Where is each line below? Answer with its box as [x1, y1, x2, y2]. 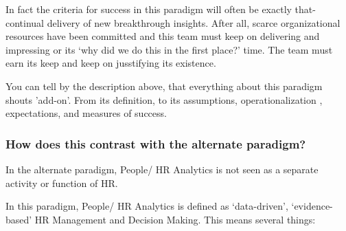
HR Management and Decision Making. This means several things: [34, 212, 316, 226]
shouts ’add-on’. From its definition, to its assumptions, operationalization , [5, 92, 323, 107]
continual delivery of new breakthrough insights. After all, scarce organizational [5, 15, 341, 30]
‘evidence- [291, 199, 333, 213]
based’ [5, 212, 32, 226]
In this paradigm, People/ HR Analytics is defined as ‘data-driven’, [5, 199, 288, 213]
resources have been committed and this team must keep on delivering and [5, 29, 320, 43]
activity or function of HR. [5, 175, 118, 190]
